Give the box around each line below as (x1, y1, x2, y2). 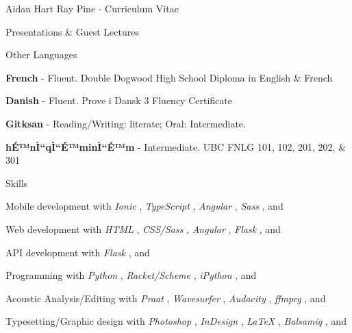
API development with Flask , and (5, 245, 150, 259)
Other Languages (5, 47, 77, 62)
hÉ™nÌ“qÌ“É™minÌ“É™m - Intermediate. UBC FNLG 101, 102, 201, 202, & (5, 139, 347, 153)
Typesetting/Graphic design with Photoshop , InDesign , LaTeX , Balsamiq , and (5, 314, 347, 328)
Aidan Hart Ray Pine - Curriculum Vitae (5, 1, 179, 15)
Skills (5, 175, 28, 190)
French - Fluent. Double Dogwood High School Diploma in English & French (5, 70, 333, 84)
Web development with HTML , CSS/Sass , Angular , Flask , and (5, 221, 281, 236)
